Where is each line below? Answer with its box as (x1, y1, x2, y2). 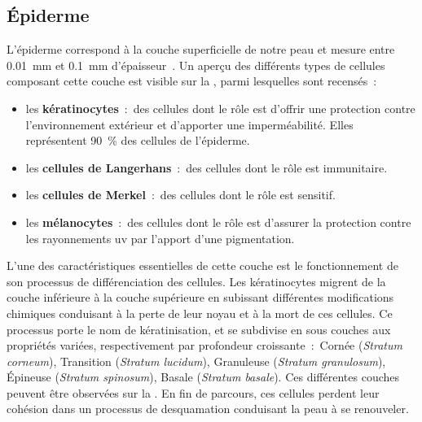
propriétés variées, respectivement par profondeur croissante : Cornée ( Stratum (7, 337, 402, 354)
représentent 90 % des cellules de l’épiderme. (25, 132, 250, 149)
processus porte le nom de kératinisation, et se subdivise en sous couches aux (7, 320, 391, 337)
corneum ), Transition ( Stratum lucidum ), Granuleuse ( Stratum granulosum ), (7, 352, 386, 369)
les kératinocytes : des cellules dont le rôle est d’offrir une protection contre (25, 99, 415, 116)
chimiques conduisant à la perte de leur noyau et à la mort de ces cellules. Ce (7, 304, 393, 321)
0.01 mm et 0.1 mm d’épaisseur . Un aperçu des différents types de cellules (7, 56, 385, 73)
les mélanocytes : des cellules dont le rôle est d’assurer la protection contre (25, 213, 411, 230)
